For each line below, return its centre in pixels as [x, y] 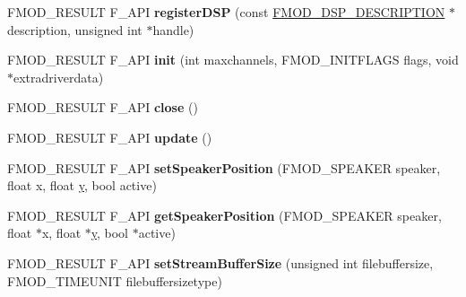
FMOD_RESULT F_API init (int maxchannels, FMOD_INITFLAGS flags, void [233, 60]
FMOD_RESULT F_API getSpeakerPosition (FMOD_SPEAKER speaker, [224, 215]
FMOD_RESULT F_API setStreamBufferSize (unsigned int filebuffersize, [220, 262]
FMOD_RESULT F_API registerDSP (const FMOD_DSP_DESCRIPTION [226, 12]
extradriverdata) [59, 77]
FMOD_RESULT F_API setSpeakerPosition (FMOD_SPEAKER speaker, [224, 167]
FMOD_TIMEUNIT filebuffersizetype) [115, 280]
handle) [173, 29]
